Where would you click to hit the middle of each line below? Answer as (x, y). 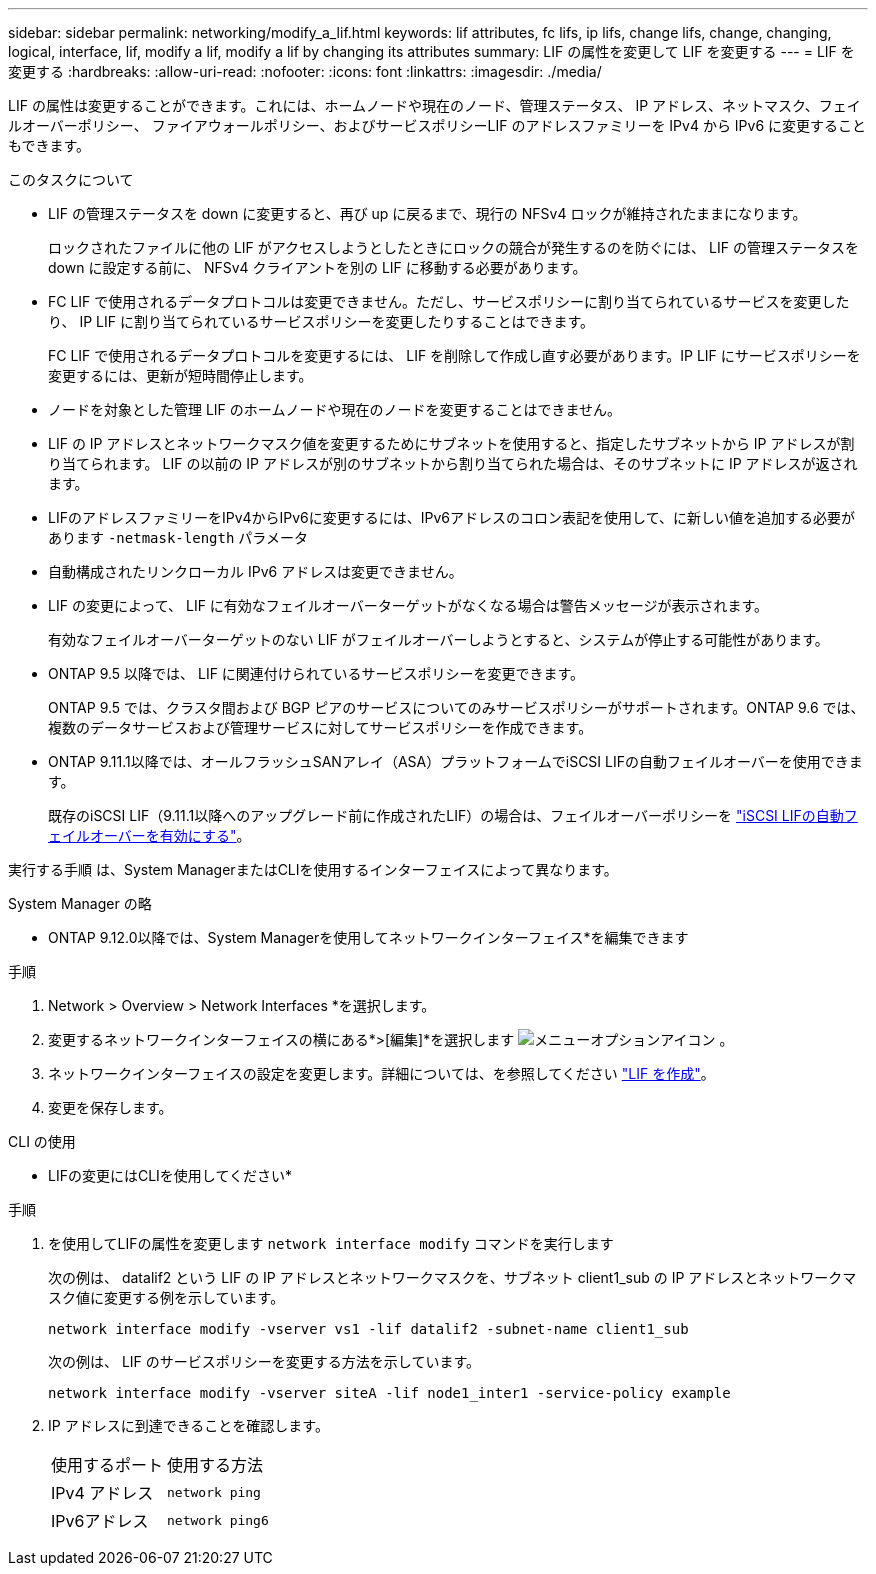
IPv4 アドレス (102, 1493)
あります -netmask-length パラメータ (178, 537)
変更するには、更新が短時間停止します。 (180, 375)
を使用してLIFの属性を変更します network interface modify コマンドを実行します (331, 1243)
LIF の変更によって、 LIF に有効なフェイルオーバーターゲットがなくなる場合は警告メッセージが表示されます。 (408, 605)
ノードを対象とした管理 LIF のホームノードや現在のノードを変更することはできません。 (334, 409)
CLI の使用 (42, 1141)
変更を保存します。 (110, 1107)
